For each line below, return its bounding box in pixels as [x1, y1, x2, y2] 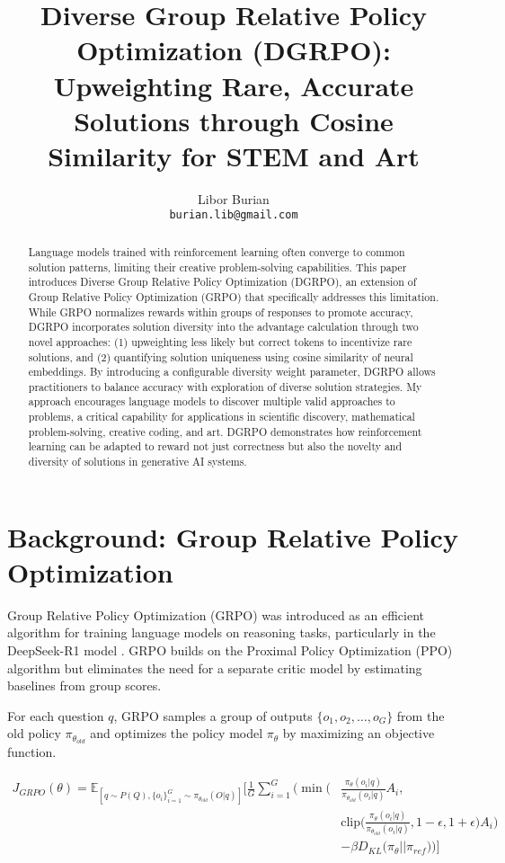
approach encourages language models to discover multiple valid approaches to [28, 394, 395, 409]
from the [396, 706, 445, 725]
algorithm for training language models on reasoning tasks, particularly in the [7, 623, 436, 642]
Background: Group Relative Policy [7, 518, 458, 555]
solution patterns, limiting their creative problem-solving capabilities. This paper [28, 259, 407, 274]
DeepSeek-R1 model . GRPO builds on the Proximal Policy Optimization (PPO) [7, 641, 453, 660]
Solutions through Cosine [74, 102, 394, 138]
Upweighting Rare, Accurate [53, 67, 414, 103]
